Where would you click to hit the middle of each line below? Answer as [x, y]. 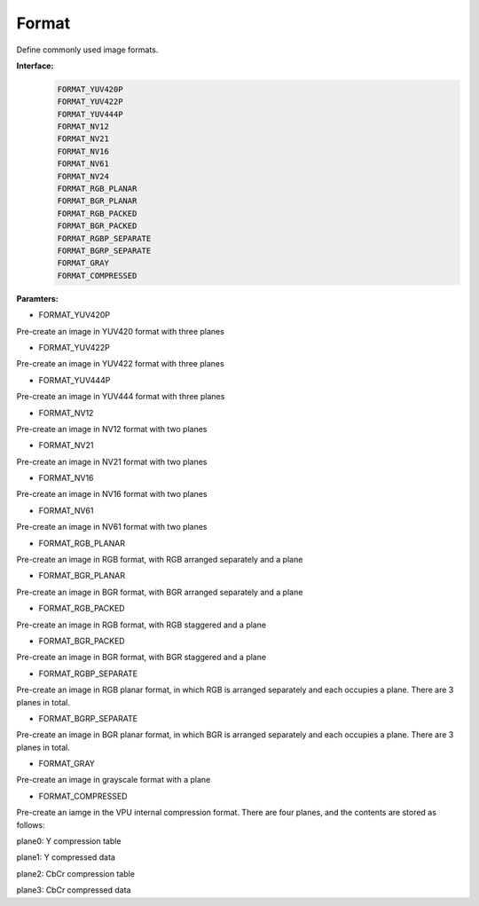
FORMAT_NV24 [83, 176]
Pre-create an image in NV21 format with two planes [112, 461]
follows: [31, 824]
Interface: [35, 66]
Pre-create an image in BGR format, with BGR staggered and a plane [141, 658]
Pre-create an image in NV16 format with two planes [112, 494]
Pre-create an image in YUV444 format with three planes [121, 397]
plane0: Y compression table [69, 841]
